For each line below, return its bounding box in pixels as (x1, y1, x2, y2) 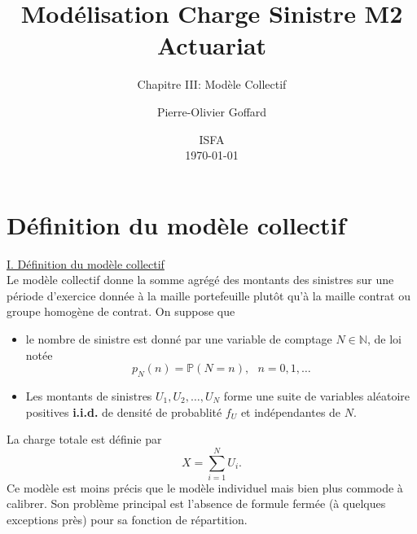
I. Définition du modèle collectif (7, 255, 165, 272)
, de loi (367, 330, 402, 347)
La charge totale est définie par (7, 431, 162, 448)
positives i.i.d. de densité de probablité (25, 403, 222, 420)
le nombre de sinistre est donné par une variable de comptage (25, 330, 332, 347)
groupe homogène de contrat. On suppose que (7, 303, 235, 320)
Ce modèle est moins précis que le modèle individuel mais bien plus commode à (7, 479, 403, 496)
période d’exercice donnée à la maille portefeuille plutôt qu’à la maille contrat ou (7, 287, 411, 304)
